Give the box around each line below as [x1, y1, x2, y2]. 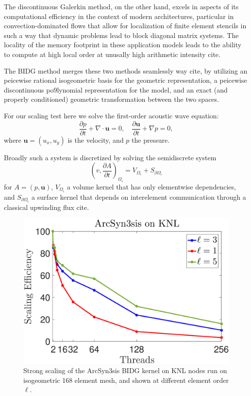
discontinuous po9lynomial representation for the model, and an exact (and [4, 84, 228, 94]
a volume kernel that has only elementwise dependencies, [67, 181, 236, 191]
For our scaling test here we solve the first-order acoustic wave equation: [4, 110, 219, 120]
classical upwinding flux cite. [4, 202, 89, 212]
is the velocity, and [67, 134, 124, 145]
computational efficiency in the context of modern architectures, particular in [4, 11, 234, 21]
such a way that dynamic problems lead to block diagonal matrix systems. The [4, 30, 239, 40]
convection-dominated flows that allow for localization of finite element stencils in [4, 20, 247, 31]
